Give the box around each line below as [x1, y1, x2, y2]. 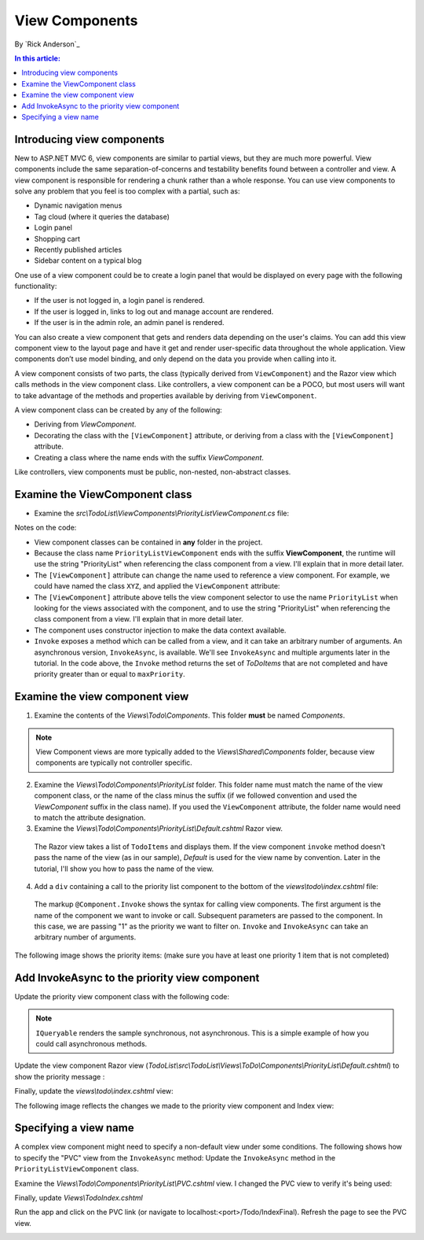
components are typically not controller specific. [35, 758, 192, 767]
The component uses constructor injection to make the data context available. [34, 626, 287, 635]
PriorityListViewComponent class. [14, 1164, 139, 1174]
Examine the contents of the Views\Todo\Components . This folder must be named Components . [34, 710, 345, 720]
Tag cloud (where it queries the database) [34, 212, 170, 221]
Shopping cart [34, 234, 81, 243]
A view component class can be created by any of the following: [14, 405, 223, 415]
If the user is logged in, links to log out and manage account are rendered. [34, 307, 274, 316]
